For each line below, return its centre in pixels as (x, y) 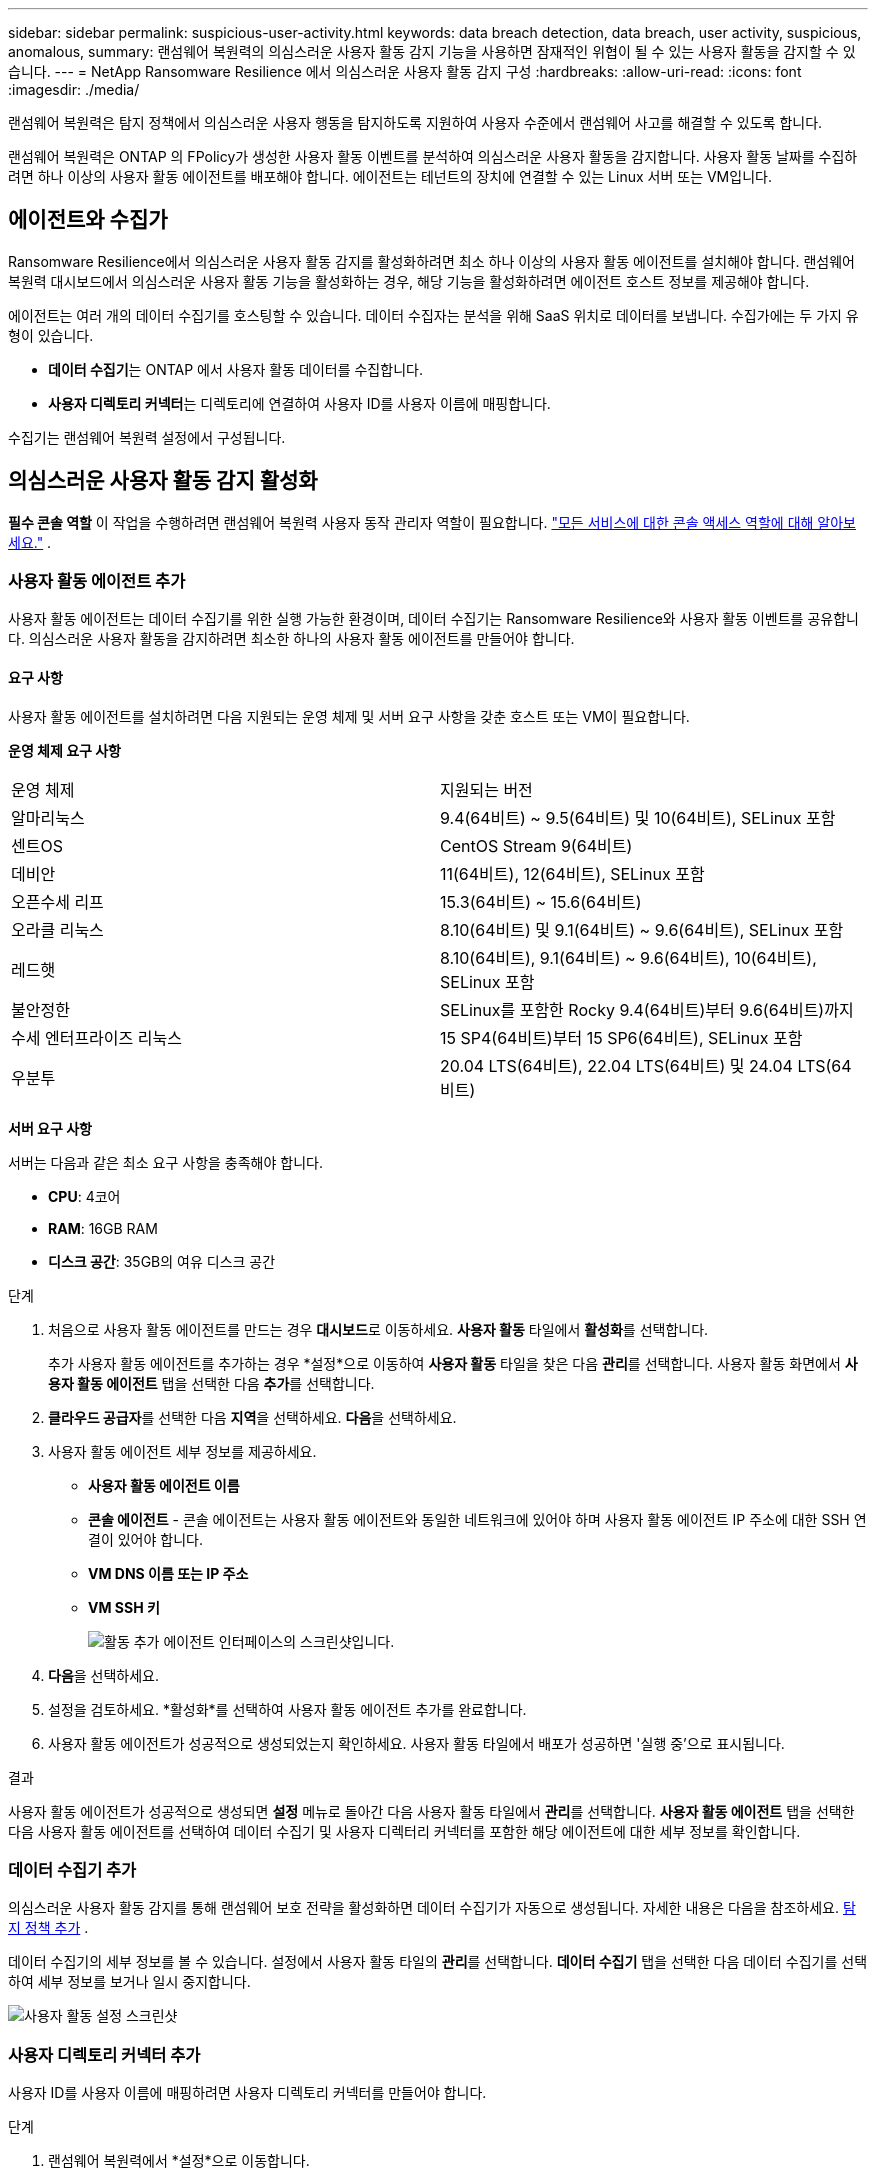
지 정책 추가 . (48, 1928)
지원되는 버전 (486, 789)
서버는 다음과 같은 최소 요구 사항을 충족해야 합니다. (165, 1162)
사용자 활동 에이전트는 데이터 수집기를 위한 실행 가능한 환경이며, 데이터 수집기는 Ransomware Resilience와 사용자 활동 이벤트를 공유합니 (433, 619)
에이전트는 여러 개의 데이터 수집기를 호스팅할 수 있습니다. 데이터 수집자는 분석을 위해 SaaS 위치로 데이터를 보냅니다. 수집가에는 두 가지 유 (433, 315)
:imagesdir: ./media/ (74, 89)
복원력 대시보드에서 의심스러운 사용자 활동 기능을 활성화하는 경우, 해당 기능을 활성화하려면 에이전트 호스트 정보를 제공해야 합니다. (409, 281)
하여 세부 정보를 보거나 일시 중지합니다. (129, 1982)
